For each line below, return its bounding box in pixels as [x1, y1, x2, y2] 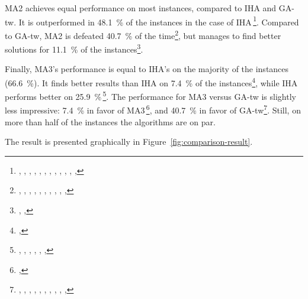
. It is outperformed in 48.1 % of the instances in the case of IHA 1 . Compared [14, 14, 299, 28]
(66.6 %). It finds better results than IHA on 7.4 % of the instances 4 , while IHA [5, 74, 298, 89]
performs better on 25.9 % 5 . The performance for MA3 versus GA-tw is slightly [5, 89, 296, 102]
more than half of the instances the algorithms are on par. [5, 115, 216, 128]
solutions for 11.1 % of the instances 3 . [5, 41, 143, 55]
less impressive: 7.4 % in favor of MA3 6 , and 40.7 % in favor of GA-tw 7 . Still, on [5, 102, 301, 116]
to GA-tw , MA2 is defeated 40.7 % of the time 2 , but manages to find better [5, 27, 281, 41]
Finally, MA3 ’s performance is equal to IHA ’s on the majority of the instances [5, 63, 289, 75]
